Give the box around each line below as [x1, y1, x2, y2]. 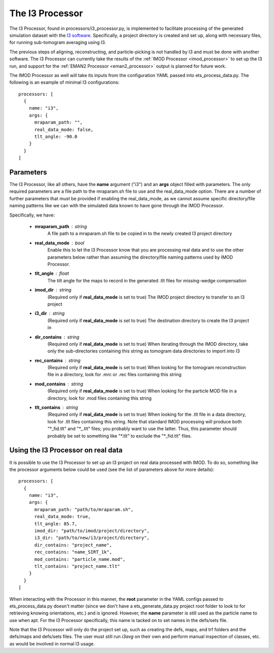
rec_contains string [35, 357, 81, 364]
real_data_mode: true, [34, 514, 91, 520]
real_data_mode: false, [34, 127, 94, 132]
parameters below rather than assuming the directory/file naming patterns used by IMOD [47, 254, 233, 260]
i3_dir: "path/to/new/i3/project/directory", [34, 535, 150, 541]
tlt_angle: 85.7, [34, 521, 78, 527]
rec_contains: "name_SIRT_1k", [34, 549, 113, 555]
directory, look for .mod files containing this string [47, 395, 152, 401]
